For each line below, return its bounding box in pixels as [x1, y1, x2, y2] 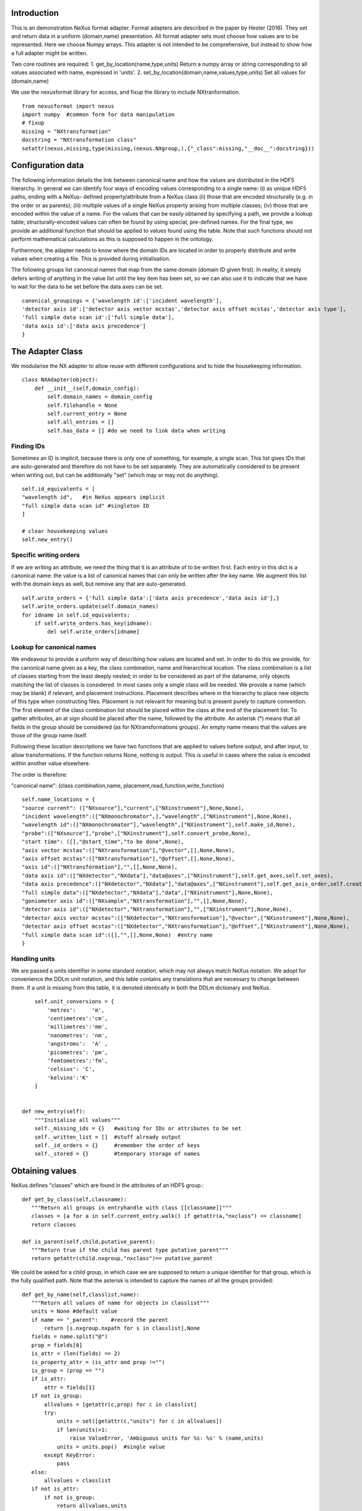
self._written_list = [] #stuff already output [34, 1133, 181, 1141]
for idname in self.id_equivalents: [22, 611, 130, 618]
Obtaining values [11, 1166, 77, 1176]
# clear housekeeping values [22, 528, 108, 535]
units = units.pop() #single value [56, 1443, 165, 1450]
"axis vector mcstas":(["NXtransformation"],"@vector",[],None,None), [22, 847, 235, 853]
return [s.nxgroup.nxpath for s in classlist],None [44, 1325, 200, 1332]
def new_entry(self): [22, 1108, 86, 1115]
